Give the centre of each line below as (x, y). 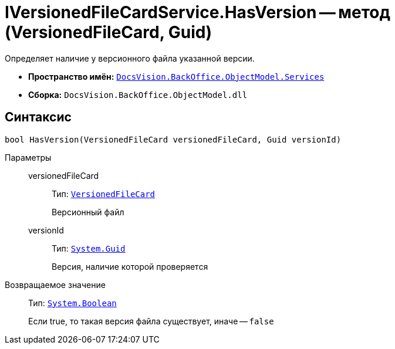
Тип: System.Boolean (72, 303)
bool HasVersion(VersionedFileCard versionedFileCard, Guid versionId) (173, 139)
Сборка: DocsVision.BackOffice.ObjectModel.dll (138, 94)
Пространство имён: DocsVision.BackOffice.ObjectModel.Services (176, 76)
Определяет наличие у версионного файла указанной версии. (130, 58)
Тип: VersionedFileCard (104, 194)
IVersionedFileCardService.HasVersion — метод (197, 12)
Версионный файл (88, 212)
